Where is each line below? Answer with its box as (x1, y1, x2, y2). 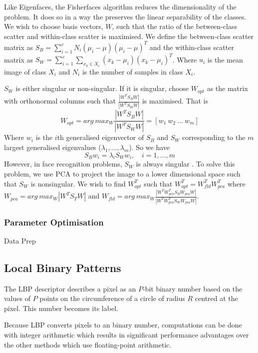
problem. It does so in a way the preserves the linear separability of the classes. (4, 11, 247, 21)
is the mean (207, 54, 243, 64)
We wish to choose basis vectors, (4, 21, 103, 31)
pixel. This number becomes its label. (4, 302, 118, 313)
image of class (4, 66, 46, 76)
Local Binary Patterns (4, 259, 121, 275)
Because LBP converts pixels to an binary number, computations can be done (4, 319, 242, 330)
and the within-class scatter (149, 41, 234, 52)
